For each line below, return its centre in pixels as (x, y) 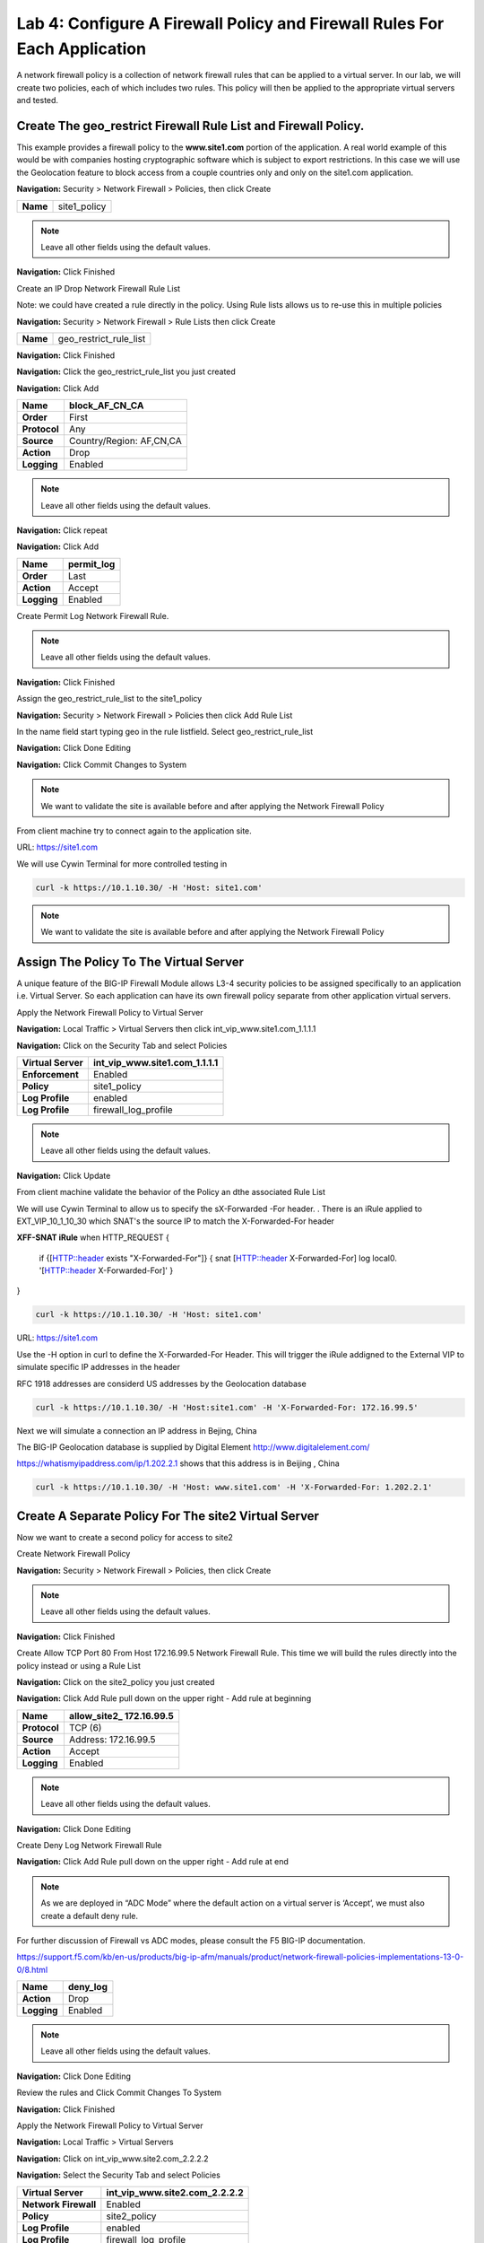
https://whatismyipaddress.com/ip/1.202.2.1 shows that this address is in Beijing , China (178, 1463)
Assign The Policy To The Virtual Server (130, 961)
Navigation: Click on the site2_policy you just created (116, 1681)
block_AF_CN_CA (106, 406)
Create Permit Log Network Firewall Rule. (93, 615)
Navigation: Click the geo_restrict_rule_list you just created (126, 371)
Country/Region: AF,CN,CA (125, 441)
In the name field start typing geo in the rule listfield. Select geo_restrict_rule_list (165, 732)
